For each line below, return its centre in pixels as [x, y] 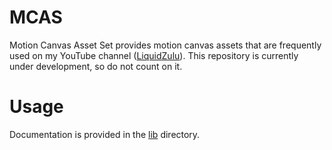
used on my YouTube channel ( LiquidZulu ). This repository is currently [154, 55]
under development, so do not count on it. [96, 66]
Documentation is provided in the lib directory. [105, 134]
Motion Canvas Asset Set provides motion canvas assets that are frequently [165, 45]
